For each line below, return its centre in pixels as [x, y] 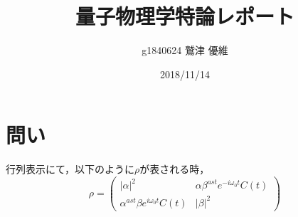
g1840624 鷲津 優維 [185, 50]
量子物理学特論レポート [185, 16]
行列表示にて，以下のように [70, 169]
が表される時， [175, 169]
